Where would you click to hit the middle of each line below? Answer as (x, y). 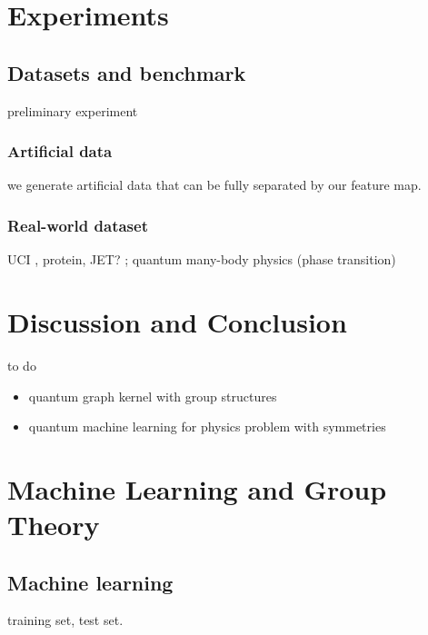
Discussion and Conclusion (177, 321)
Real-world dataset (78, 225)
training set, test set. (65, 620)
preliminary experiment (73, 110)
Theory (54, 525)
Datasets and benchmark (127, 72)
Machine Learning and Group (197, 488)
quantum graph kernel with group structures (153, 396)
